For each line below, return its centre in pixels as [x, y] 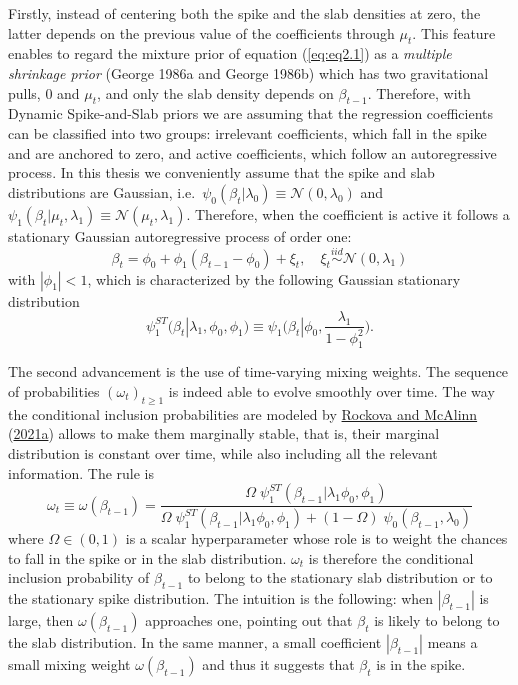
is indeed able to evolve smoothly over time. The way [331, 390]
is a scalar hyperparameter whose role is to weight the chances [316, 538]
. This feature [454, 32]
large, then [41, 619]
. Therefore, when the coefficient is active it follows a [348, 213]
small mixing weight [69, 663]
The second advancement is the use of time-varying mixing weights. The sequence [258, 371]
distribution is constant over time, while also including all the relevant [223, 452]
